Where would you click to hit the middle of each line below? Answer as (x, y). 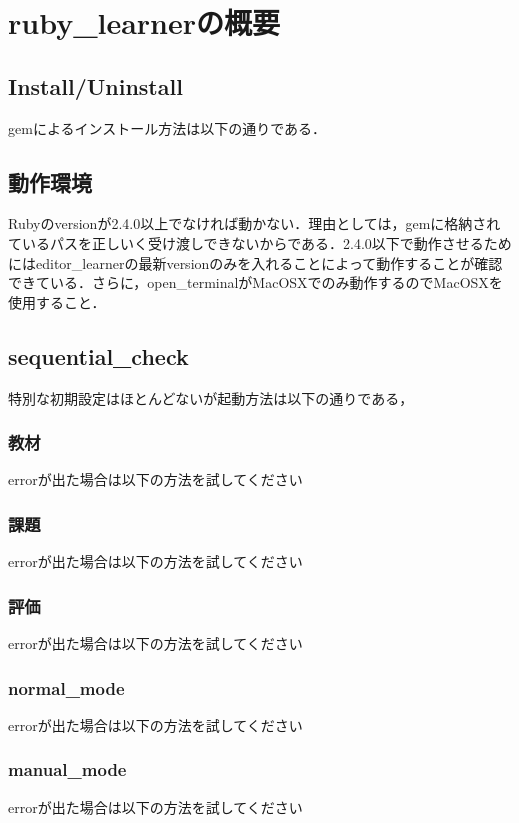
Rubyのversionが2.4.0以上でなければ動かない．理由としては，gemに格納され (254, 223)
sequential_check (98, 355)
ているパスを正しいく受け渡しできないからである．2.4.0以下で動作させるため (260, 242)
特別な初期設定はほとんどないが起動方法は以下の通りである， (211, 397)
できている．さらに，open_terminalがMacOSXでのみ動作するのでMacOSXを (255, 282)
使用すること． (57, 301)
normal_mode (66, 687)
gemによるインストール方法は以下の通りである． (167, 127)
